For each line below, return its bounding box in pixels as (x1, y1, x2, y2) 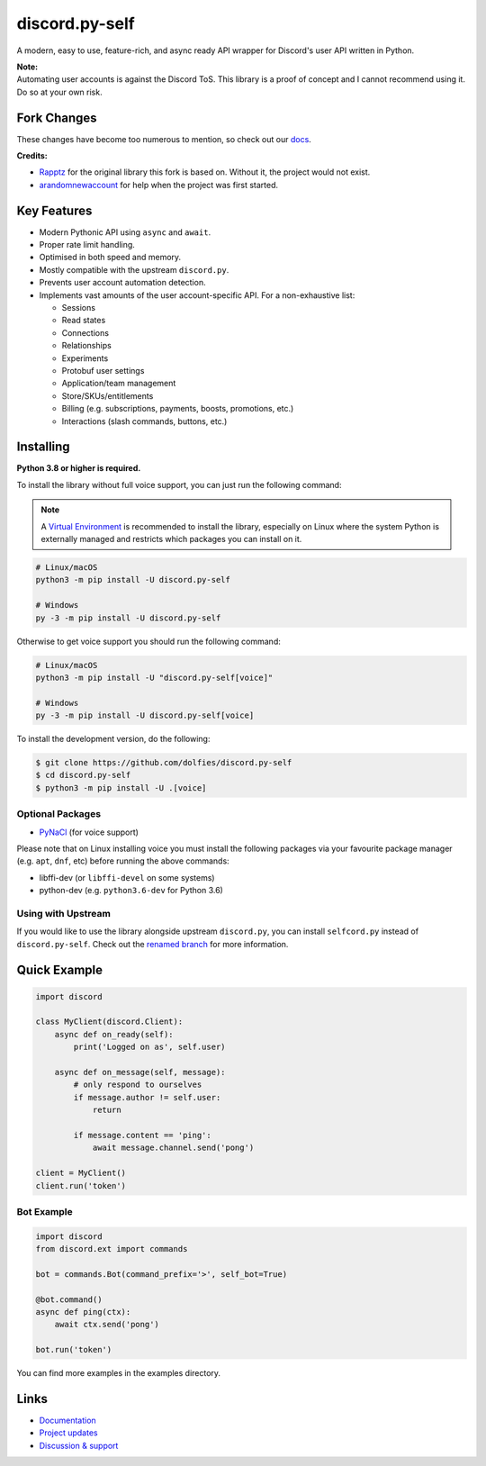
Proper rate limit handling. (39, 240, 135, 250)
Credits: (16, 150, 49, 161)
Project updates (39, 1427, 98, 1438)
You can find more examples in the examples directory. (16, 1368, 220, 1379)
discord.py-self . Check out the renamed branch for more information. (16, 938, 289, 949)
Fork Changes (16, 110, 98, 125)
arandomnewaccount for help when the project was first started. (39, 179, 279, 190)
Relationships (61, 340, 112, 351)
